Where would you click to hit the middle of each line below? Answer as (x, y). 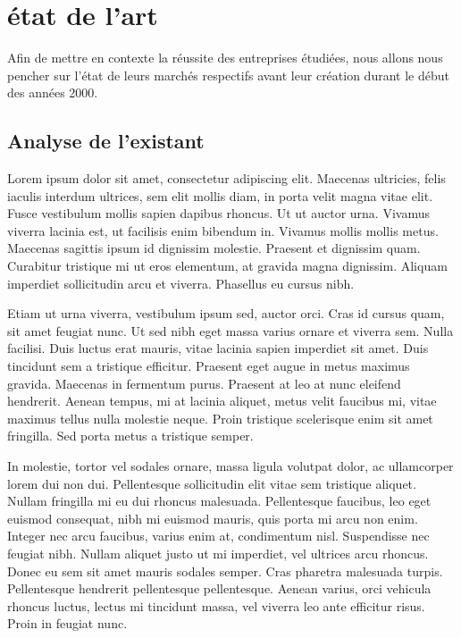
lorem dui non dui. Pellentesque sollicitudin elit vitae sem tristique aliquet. (212, 483)
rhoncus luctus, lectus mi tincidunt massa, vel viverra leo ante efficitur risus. (216, 605)
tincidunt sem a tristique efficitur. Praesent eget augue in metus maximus (209, 366)
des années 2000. (53, 92)
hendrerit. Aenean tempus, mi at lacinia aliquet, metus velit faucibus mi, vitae (222, 401)
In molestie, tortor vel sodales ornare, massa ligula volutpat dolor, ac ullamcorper (230, 466)
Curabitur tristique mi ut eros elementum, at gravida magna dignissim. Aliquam (227, 266)
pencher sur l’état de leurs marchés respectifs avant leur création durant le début (228, 75)
